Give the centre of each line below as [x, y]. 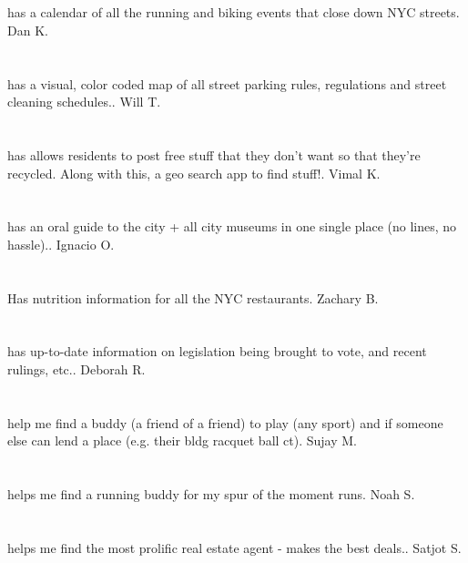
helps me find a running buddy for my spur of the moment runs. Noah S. [211, 494]
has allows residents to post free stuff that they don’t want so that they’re [214, 154]
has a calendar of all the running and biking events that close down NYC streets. [234, 12]
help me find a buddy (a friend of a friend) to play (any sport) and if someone [225, 422]
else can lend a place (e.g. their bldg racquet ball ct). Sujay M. [182, 440]
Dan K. [28, 30]
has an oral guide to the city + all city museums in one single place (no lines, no [232, 226]
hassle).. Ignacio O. [61, 244]
